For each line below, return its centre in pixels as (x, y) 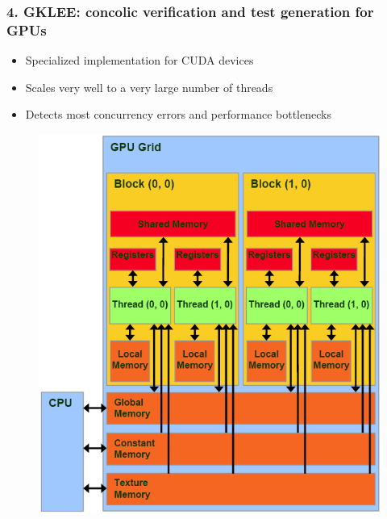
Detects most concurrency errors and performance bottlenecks (178, 114)
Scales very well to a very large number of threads (149, 87)
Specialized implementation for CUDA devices (139, 60)
